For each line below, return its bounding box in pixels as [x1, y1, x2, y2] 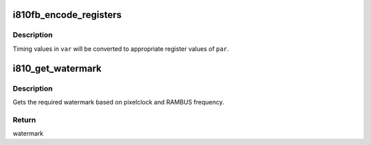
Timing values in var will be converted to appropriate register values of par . [12, 45, 229, 53]
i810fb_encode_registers [12, 9, 122, 21]
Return [12, 115, 36, 124]
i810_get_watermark [12, 63, 102, 74]
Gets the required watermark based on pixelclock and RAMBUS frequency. [12, 98, 225, 106]
